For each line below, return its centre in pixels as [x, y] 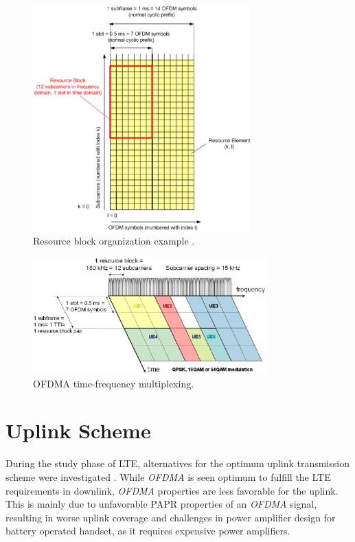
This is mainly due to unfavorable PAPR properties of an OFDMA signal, [161, 504]
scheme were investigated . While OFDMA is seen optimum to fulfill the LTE [168, 476]
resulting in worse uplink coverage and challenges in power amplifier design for [171, 517]
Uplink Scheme [78, 430]
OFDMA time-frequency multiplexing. [114, 383]
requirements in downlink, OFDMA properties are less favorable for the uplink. [172, 490]
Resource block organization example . [114, 241]
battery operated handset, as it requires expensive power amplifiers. [148, 531]
